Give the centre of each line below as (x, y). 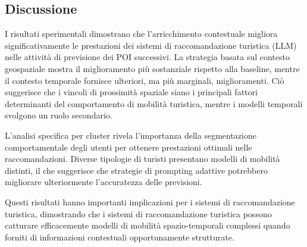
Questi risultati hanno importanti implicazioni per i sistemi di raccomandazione (150, 201)
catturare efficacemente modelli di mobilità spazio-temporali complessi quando (148, 225)
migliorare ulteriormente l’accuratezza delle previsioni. (104, 182)
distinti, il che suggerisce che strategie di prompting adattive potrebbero (136, 170)
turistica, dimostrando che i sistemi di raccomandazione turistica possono (138, 213)
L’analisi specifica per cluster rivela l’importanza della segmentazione (131, 135)
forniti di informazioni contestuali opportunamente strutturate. (120, 237)
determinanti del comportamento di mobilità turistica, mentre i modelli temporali (154, 103)
